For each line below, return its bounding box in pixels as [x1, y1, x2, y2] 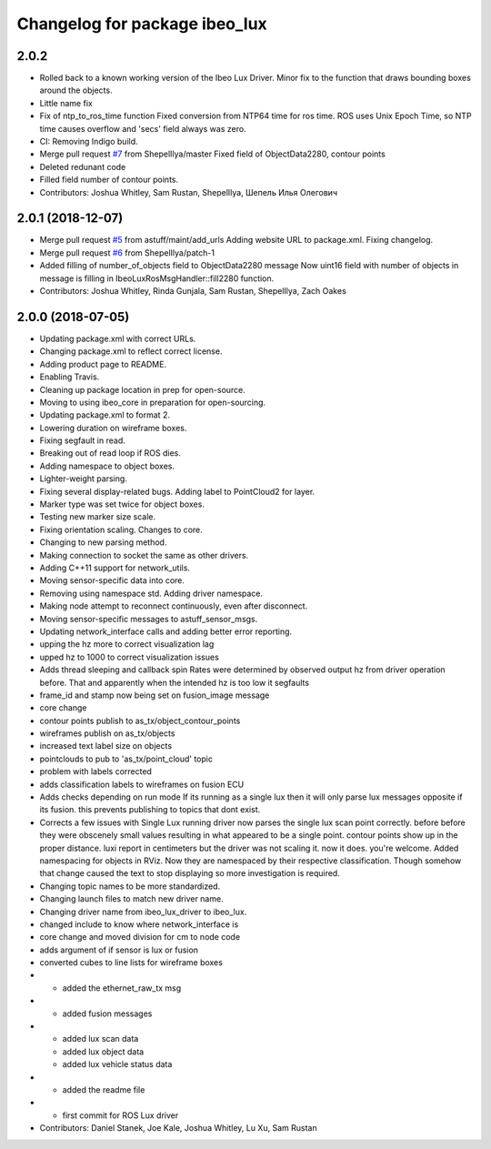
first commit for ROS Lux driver [62, 1110, 179, 1121]
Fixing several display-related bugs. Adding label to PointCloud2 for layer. [39, 486, 316, 497]
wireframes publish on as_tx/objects [39, 728, 175, 739]
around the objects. [39, 85, 113, 96]
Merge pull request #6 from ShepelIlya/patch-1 [39, 247, 215, 258]
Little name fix [39, 97, 93, 108]
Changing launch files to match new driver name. [39, 893, 224, 904]
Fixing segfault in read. [39, 435, 126, 446]
